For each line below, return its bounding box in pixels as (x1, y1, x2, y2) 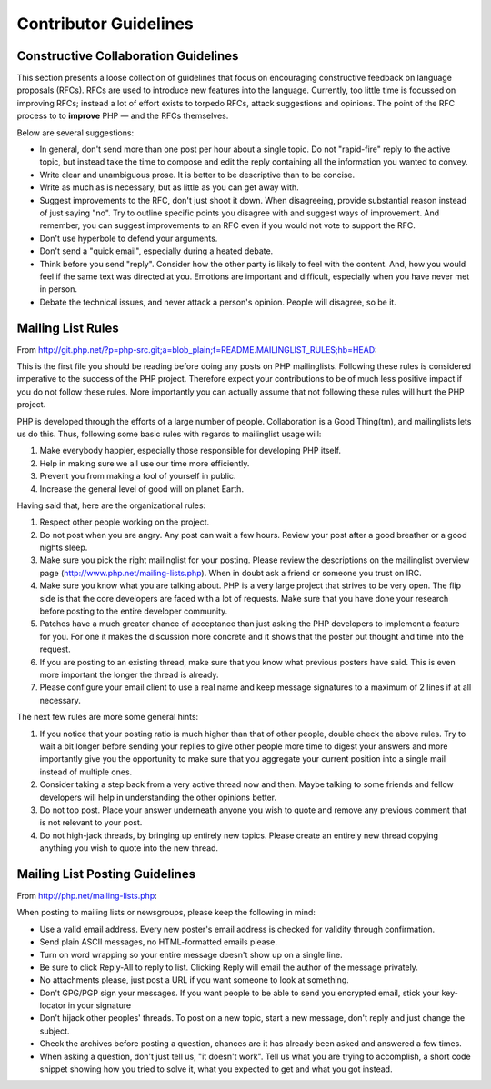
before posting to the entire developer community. (39, 605, 228, 617)
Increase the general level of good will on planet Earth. (39, 483, 245, 495)
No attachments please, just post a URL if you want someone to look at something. (39, 974, 349, 985)
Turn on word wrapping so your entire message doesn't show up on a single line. (39, 949, 343, 960)
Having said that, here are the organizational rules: (16, 500, 206, 511)
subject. (39, 1025, 70, 1036)
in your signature (67, 1000, 132, 1011)
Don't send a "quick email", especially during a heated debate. (39, 245, 274, 256)
